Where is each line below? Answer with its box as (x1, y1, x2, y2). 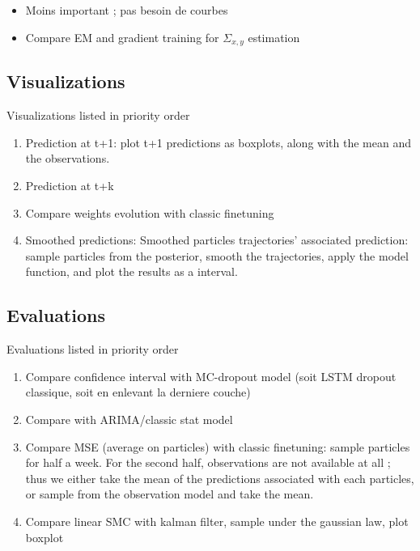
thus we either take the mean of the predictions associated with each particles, (25, 469, 414, 486)
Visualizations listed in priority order (6, 107, 190, 124)
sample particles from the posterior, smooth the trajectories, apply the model (25, 247, 409, 264)
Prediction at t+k (25, 177, 114, 194)
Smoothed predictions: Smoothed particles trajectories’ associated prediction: (25, 231, 409, 248)
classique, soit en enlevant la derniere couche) (25, 384, 251, 401)
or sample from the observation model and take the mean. (25, 485, 314, 502)
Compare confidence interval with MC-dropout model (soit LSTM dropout (25, 367, 397, 384)
